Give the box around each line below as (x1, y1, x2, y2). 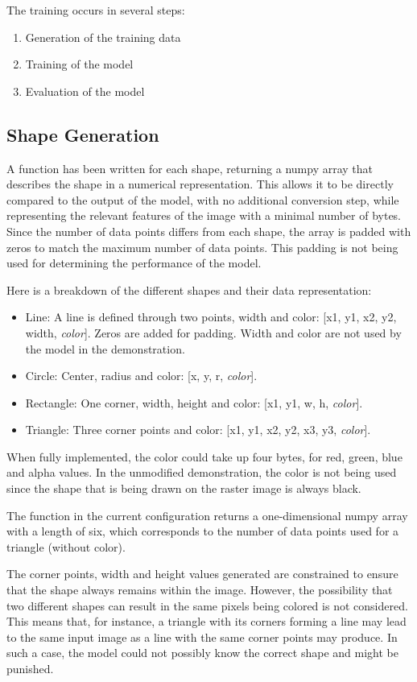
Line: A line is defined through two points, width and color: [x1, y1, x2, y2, (25, 308, 397, 325)
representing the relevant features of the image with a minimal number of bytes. (6, 207, 402, 224)
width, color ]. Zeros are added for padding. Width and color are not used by (25, 324, 402, 341)
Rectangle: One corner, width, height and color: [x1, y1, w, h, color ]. (25, 394, 363, 411)
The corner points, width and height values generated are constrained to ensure (6, 565, 398, 582)
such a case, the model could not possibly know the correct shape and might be (6, 644, 398, 661)
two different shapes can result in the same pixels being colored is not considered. (6, 597, 408, 614)
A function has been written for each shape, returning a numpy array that (6, 159, 374, 176)
